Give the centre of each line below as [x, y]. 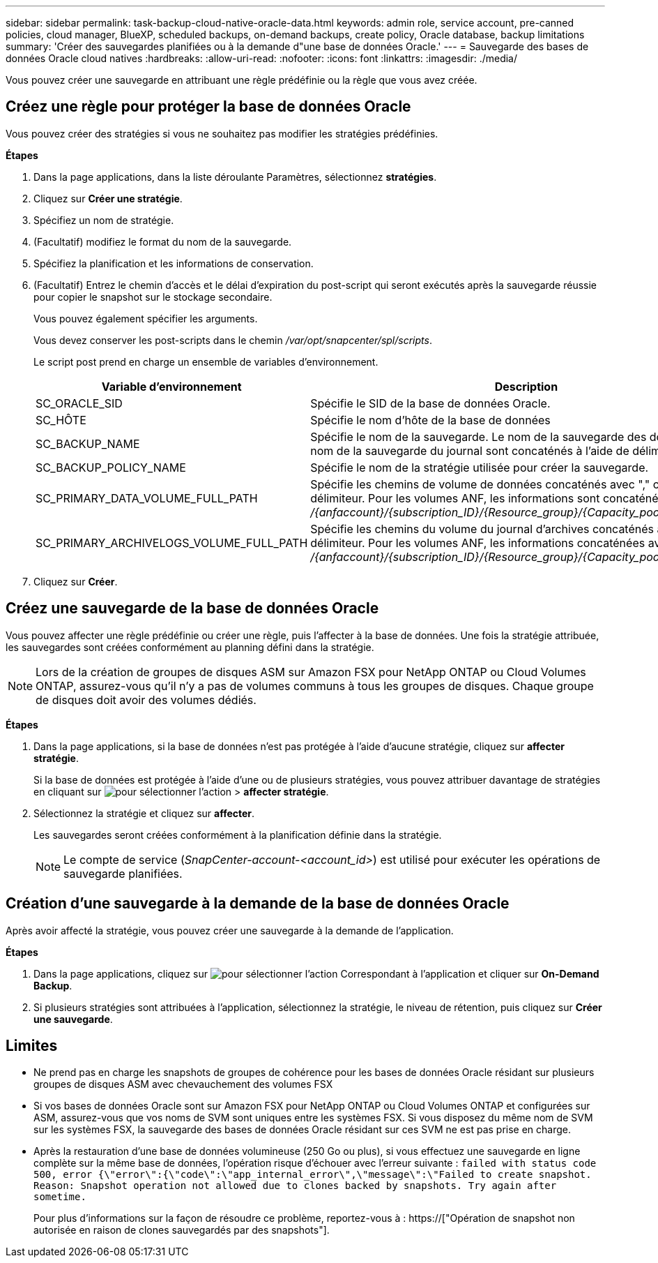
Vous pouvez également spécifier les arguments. [146, 318]
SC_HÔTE [61, 420]
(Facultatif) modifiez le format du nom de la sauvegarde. [163, 241]
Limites [32, 1045]
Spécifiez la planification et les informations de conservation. [174, 263]
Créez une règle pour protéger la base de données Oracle [208, 107]
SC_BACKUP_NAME [88, 443]
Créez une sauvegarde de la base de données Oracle [192, 608]
